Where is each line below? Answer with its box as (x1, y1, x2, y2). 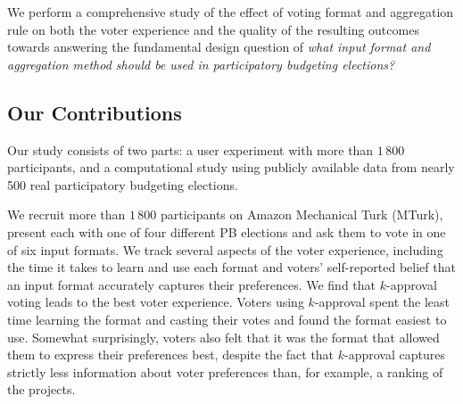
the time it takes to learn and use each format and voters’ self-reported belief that (7, 258, 456, 276)
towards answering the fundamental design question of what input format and (7, 37, 431, 56)
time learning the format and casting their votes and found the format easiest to (7, 309, 447, 328)
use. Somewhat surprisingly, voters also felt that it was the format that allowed (7, 327, 440, 346)
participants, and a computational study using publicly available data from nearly (7, 158, 455, 177)
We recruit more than (7, 205, 126, 224)
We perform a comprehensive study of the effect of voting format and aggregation (7, 3, 454, 21)
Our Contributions (7, 98, 182, 126)
